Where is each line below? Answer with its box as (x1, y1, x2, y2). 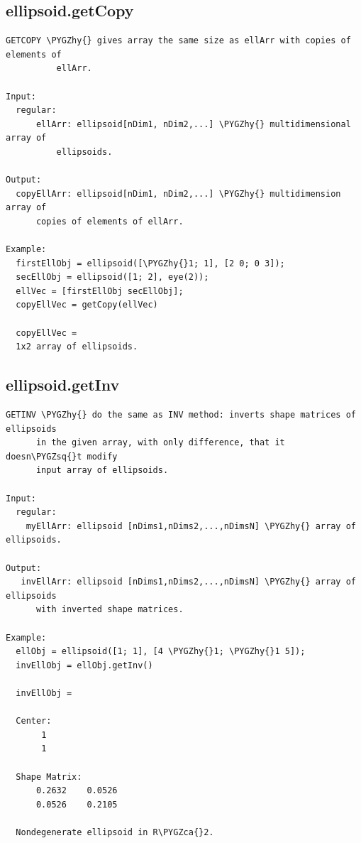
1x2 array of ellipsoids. (16, 342, 138, 352)
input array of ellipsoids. (35, 465, 169, 476)
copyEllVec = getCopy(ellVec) (16, 300, 158, 310)
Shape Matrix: (16, 771, 82, 782)
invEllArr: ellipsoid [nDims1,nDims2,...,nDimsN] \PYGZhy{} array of (21, 577, 356, 587)
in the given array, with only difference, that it (35, 437, 285, 448)
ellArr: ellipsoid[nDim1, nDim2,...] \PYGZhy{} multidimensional (35, 119, 351, 129)
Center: (16, 716, 52, 727)
